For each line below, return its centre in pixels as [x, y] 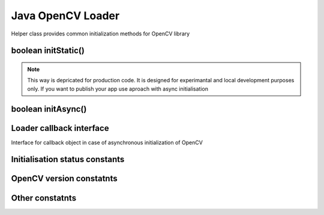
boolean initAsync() [49, 109]
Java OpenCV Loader [65, 16]
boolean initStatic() [48, 51]
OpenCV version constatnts [64, 179]
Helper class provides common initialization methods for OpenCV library [100, 34]
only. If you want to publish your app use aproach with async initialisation [118, 89]
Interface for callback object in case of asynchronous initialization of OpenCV [107, 142]
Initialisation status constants [68, 159]
